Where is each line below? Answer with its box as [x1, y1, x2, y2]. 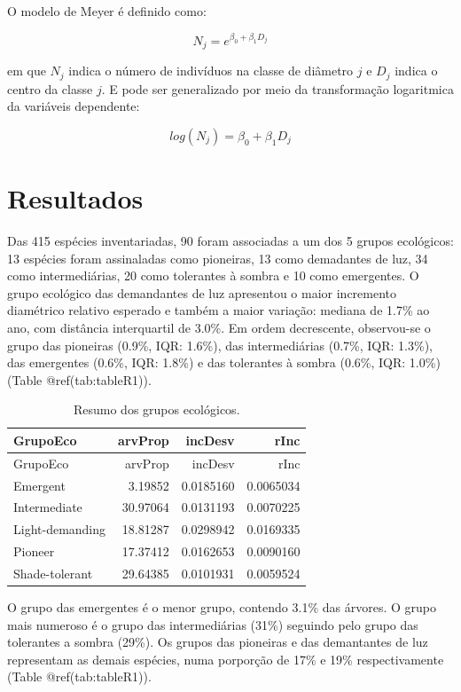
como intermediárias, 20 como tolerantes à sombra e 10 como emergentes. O [7, 266, 419, 285]
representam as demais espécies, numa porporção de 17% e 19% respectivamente [7, 649, 444, 668]
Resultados [7, 180, 144, 216]
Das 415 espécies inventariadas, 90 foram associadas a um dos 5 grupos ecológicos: [7, 231, 454, 249]
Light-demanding [13, 520, 106, 539]
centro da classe [7, 79, 93, 98]
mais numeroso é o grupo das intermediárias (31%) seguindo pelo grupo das [7, 615, 418, 633]
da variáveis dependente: [7, 97, 140, 115]
